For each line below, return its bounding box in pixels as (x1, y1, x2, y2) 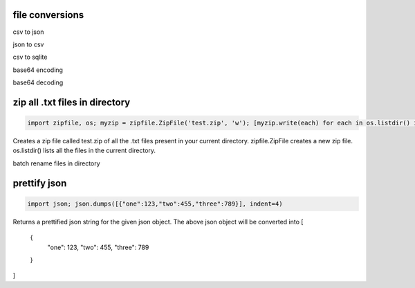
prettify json (12, 177, 67, 189)
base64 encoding (12, 66, 64, 74)
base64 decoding (12, 78, 64, 87)
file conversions (12, 9, 84, 21)
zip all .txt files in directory (12, 96, 131, 108)
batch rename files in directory (12, 159, 100, 168)
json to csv (12, 40, 44, 48)
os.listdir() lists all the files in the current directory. (12, 146, 156, 155)
